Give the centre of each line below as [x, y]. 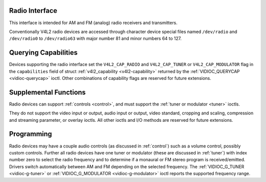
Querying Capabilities [43, 53]
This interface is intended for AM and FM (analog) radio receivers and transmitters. [93, 23]
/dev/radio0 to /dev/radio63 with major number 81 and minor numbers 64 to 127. [95, 38]
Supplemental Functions [48, 92]
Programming [31, 134]
